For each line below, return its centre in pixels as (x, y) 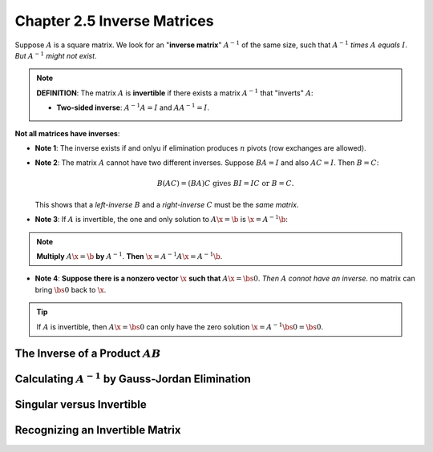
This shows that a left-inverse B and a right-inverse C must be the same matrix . (167, 204)
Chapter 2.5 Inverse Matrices (114, 21)
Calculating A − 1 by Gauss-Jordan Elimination (133, 378)
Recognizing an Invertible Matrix (98, 430)
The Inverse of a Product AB (88, 354)
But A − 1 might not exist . (56, 55)
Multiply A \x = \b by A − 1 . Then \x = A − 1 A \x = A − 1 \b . (129, 256)
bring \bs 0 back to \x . (71, 289)
